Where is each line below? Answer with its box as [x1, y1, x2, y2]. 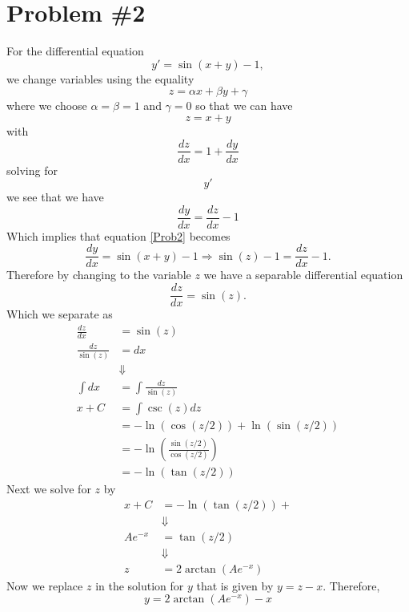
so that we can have [195, 97, 293, 114]
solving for [6, 161, 58, 178]
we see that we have [6, 188, 104, 205]
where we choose [6, 97, 87, 114]
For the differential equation [6, 43, 144, 59]
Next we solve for [6, 480, 91, 497]
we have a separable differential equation [203, 266, 403, 283]
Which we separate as [6, 306, 113, 322]
